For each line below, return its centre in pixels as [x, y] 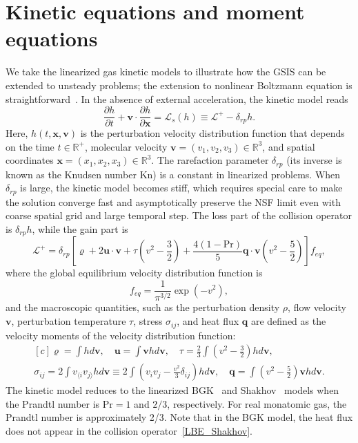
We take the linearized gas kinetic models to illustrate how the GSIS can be [166, 72]
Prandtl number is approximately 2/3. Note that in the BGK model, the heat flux [179, 417]
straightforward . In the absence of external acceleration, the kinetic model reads [177, 98]
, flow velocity [317, 307]
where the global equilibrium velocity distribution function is [134, 273]
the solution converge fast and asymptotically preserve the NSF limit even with [173, 201]
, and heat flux [208, 321]
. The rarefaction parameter [210, 160]
